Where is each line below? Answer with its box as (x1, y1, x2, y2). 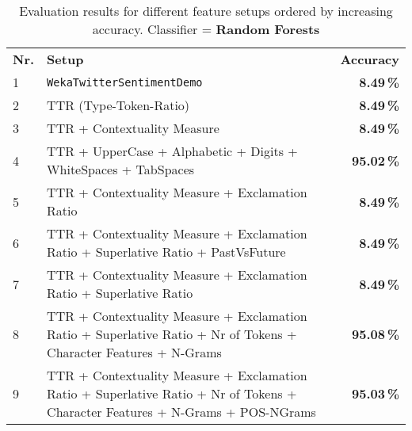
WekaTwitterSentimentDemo (47, 75, 203, 89)
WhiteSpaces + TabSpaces (47, 160, 195, 178)
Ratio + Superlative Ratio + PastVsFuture (47, 242, 286, 261)
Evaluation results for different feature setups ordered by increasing (19, 2, 393, 20)
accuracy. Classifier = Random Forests (92, 20, 320, 38)
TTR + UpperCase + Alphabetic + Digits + (47, 142, 298, 160)
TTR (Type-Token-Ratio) (47, 96, 190, 114)
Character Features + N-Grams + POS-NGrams (47, 402, 316, 421)
